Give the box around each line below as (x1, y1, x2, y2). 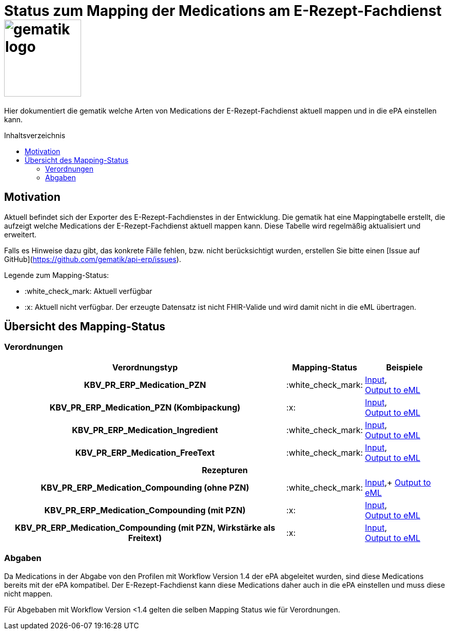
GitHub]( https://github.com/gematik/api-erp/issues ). (4, 254, 181, 264)
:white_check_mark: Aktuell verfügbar (25, 286, 152, 295)
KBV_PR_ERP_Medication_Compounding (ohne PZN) (41, 482, 249, 493)
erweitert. (4, 230, 37, 239)
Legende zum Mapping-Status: (4, 270, 109, 279)
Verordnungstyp (112, 362, 178, 372)
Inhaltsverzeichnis (4, 130, 66, 140)
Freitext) (128, 532, 162, 543)
